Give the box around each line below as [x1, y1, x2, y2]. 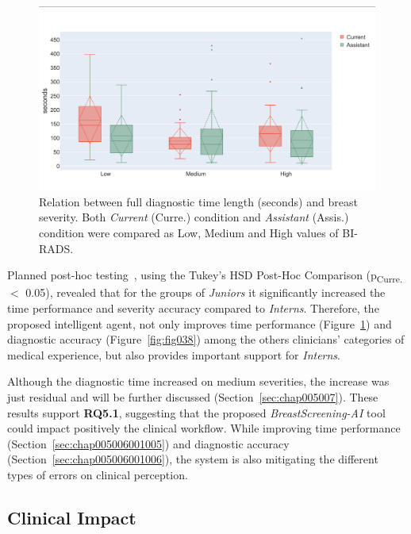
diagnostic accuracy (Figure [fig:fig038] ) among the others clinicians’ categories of [7, 331, 405, 348]
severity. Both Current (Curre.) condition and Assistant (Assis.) [39, 209, 349, 225]
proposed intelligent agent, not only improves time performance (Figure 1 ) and [7, 315, 392, 332]
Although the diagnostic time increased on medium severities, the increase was [7, 373, 390, 390]
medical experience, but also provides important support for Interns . [7, 346, 341, 363]
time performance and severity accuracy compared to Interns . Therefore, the [7, 299, 379, 316]
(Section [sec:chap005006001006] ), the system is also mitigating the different [7, 451, 378, 467]
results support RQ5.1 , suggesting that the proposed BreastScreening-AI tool [7, 404, 386, 421]
